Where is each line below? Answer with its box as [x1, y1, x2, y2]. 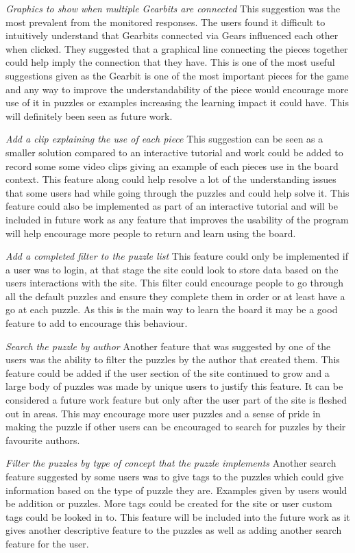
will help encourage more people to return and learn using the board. [5, 225, 296, 240]
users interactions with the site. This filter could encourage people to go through [5, 275, 343, 290]
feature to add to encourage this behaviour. [5, 316, 188, 330]
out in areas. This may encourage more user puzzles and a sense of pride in [5, 406, 321, 420]
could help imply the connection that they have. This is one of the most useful [5, 55, 335, 69]
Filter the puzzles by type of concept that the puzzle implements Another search [5, 456, 336, 470]
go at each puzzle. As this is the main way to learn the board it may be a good [5, 302, 338, 317]
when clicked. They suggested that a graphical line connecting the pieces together [5, 41, 348, 56]
